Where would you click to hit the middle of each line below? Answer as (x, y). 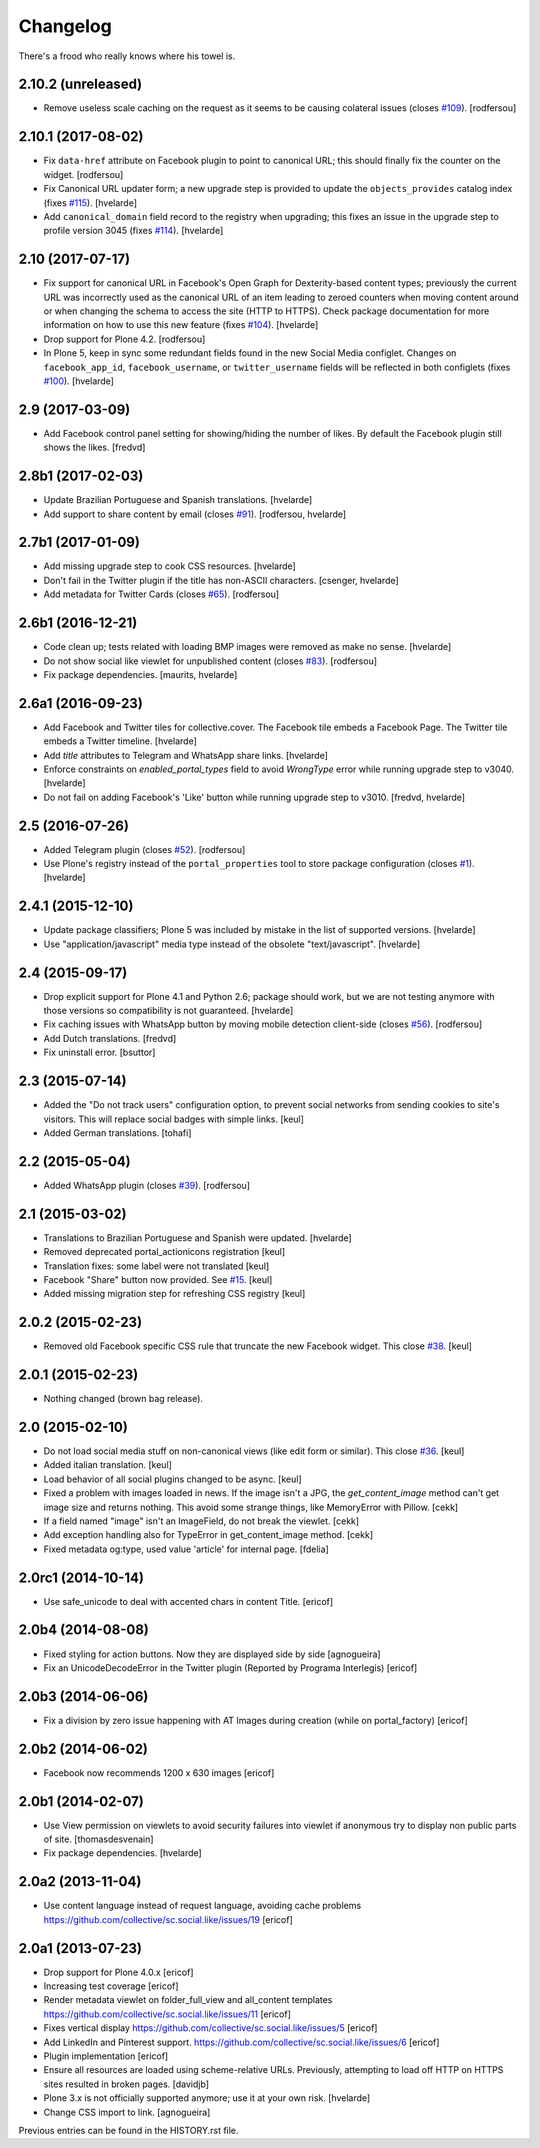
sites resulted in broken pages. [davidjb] (126, 2084)
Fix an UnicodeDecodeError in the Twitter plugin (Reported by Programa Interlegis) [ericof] (230, 1667)
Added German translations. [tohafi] (117, 1132)
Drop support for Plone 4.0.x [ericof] (118, 1972)
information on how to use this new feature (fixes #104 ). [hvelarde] (181, 325)
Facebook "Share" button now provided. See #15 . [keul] (158, 1279)
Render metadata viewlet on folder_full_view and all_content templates (188, 2000)
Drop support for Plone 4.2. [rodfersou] (124, 339)
